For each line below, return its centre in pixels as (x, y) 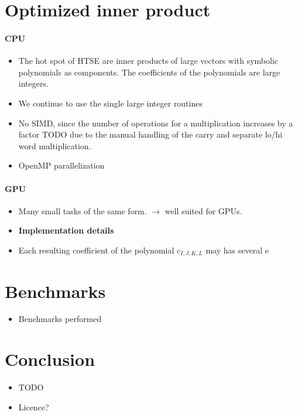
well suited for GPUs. (203, 210)
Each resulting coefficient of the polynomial (96, 250)
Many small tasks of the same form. (83, 210)
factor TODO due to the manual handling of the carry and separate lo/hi (150, 134)
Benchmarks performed (60, 319)
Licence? (34, 407)
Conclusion (50, 359)
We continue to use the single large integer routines (110, 103)
